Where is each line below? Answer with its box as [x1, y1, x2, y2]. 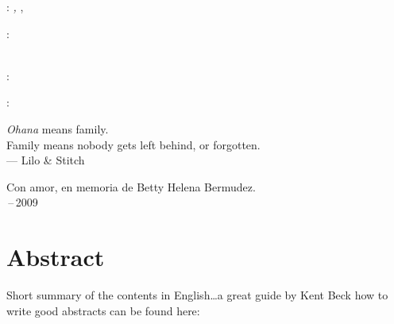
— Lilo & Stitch [6, 152, 85, 168]
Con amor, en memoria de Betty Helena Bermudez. [6, 178, 256, 195]
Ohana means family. [6, 120, 109, 137]
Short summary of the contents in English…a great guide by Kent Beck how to [6, 287, 388, 303]
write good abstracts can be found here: [6, 302, 200, 318]
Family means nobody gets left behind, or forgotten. [6, 136, 261, 152]
